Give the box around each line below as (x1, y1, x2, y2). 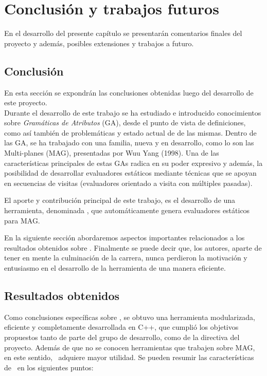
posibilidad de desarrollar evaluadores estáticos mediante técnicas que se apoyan (4, 167, 257, 178)
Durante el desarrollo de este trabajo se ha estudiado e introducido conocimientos (4, 107, 261, 118)
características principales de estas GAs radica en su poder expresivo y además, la (4, 157, 263, 168)
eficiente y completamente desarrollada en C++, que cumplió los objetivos (4, 322, 239, 332)
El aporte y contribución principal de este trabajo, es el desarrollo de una (4, 195, 236, 205)
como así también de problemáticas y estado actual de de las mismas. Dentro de (4, 127, 257, 138)
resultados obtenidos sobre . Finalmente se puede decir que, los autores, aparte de (4, 242, 262, 253)
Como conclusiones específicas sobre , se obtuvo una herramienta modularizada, (4, 311, 255, 322)
